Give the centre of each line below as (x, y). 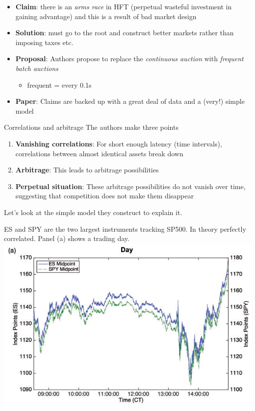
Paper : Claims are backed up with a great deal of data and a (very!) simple (130, 101)
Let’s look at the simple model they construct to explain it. (93, 212)
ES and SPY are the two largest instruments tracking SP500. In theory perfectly (125, 229)
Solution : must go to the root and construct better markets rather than (125, 33)
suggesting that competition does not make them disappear (104, 196)
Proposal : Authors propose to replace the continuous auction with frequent (129, 59)
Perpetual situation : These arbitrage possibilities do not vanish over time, (130, 186)
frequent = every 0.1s (59, 85)
